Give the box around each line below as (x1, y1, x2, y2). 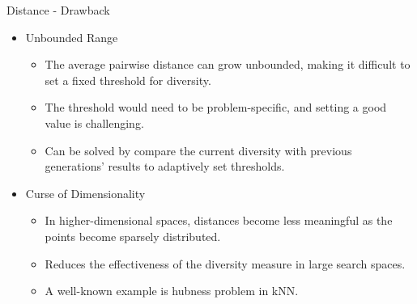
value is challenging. (45, 114, 144, 131)
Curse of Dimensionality (25, 184, 146, 201)
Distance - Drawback (6, 2, 110, 18)
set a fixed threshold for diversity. (45, 71, 211, 88)
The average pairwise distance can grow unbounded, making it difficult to (45, 56, 411, 73)
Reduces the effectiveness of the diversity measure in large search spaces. (45, 255, 406, 272)
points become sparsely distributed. (45, 227, 221, 244)
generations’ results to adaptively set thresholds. (45, 158, 285, 175)
